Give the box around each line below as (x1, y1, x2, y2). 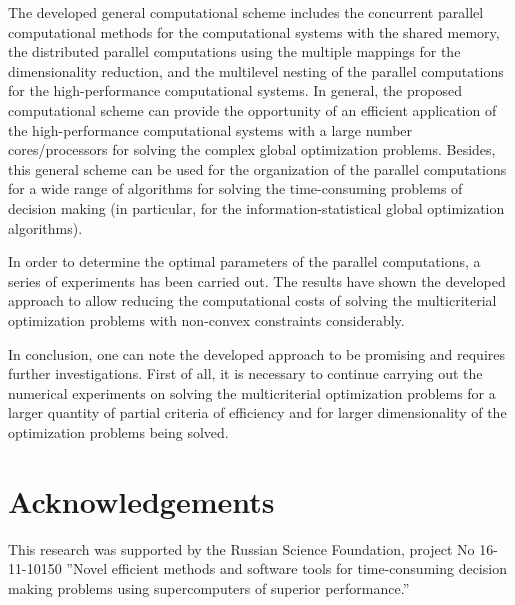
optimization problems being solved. (8, 421, 229, 442)
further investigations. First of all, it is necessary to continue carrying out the (8, 363, 483, 384)
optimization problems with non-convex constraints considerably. (8, 309, 405, 330)
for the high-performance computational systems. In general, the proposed (8, 80, 462, 101)
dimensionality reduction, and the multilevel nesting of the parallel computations (8, 60, 504, 81)
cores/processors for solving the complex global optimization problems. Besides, (8, 139, 496, 160)
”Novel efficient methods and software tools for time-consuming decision (66, 558, 507, 579)
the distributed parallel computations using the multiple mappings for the (8, 41, 461, 62)
